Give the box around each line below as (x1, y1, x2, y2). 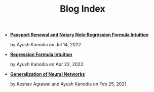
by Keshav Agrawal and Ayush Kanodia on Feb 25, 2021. (10, 81, 128, 87)
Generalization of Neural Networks (10, 71, 85, 77)
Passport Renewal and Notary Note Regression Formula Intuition (10, 32, 149, 38)
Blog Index (60, 3, 105, 15)
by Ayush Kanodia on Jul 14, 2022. (10, 42, 83, 48)
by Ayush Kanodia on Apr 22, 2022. (10, 62, 85, 68)
